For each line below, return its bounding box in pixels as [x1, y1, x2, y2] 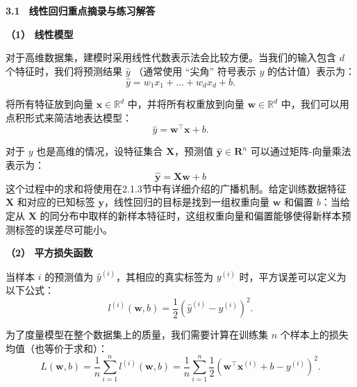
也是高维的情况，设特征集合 [36, 144, 163, 158]
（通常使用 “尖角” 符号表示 [133, 63, 256, 78]
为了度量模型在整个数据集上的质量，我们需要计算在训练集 [6, 327, 268, 342]
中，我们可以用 [281, 97, 349, 111]
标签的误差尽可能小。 [15, 222, 113, 236]
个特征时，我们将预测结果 [6, 63, 122, 78]
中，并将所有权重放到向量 [127, 97, 244, 111]
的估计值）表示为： [267, 63, 355, 78]
